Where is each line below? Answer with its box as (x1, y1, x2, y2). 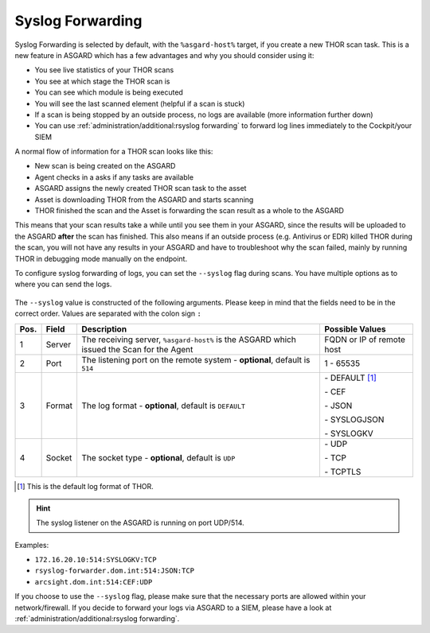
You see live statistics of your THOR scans (34, 65, 174, 75)
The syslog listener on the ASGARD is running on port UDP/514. (36, 518, 244, 528)
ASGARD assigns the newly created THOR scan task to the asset (34, 184, 247, 193)
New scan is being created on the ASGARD (34, 161, 176, 171)
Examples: (14, 540, 49, 550)
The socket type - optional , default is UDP (80, 452, 236, 463)
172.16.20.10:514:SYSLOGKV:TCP (34, 555, 157, 565)
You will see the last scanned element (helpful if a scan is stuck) (34, 99, 245, 108)
